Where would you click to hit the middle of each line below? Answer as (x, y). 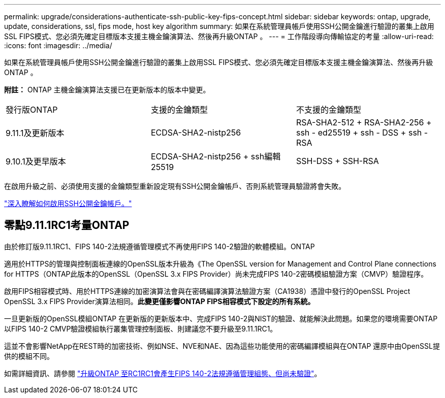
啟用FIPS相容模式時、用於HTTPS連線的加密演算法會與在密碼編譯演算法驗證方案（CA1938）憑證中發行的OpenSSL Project (207, 291)
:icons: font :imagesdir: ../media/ (58, 45)
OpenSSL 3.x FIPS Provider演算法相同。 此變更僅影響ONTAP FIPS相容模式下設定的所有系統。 (160, 301)
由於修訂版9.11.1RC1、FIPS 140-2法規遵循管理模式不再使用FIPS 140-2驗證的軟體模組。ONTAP (160, 246)
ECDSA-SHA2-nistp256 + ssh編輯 (216, 156)
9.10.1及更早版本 (36, 161)
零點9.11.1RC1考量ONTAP (67, 225)
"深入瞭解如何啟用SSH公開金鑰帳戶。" (68, 203)
